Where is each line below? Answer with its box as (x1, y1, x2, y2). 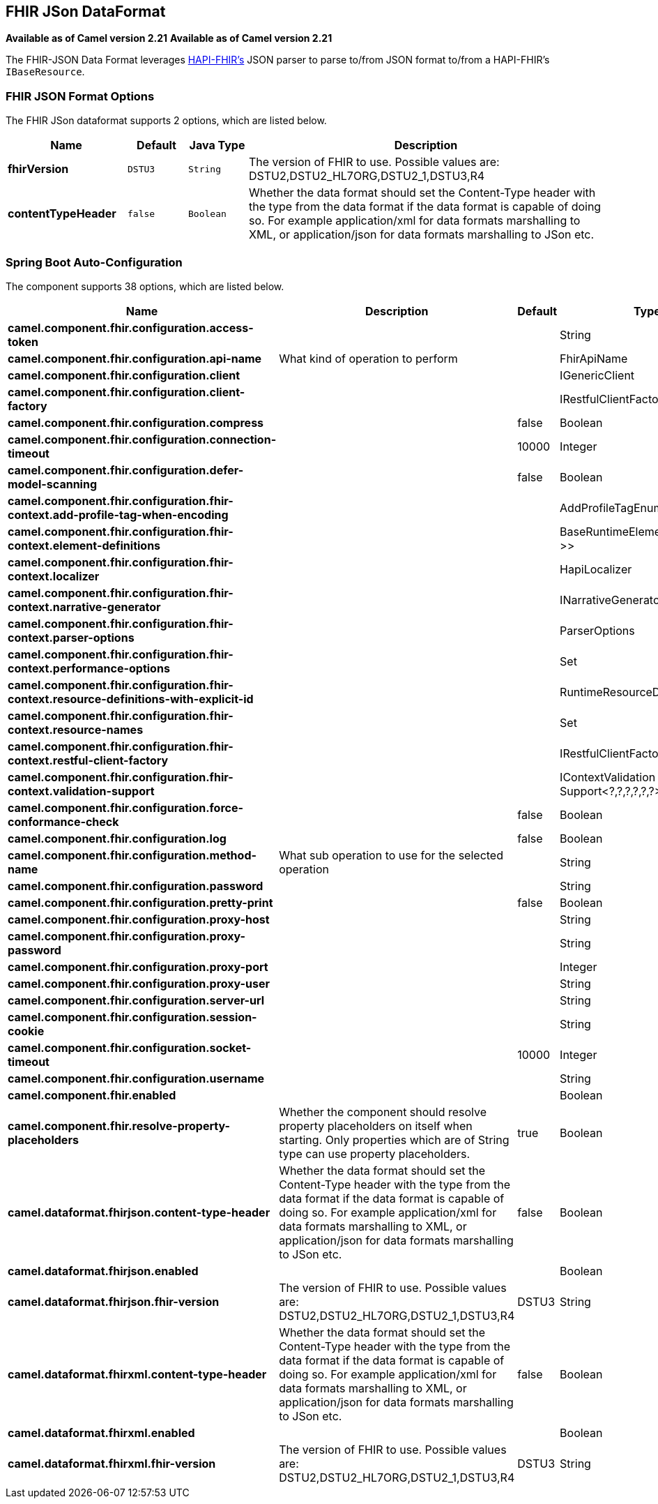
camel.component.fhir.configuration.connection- (8, 432, 277, 446)
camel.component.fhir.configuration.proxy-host (8, 912, 270, 926)
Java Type (189, 138, 245, 153)
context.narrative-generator (8, 599, 161, 614)
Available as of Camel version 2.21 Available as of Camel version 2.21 (6, 32, 332, 45)
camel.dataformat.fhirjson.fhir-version (8, 1294, 220, 1309)
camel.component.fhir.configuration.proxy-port (8, 959, 268, 974)
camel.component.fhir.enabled (8, 1088, 176, 1102)
